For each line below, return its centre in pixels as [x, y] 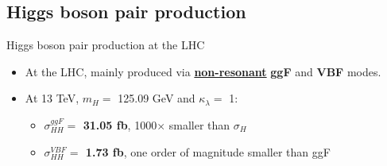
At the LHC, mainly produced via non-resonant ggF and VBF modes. [203, 71]
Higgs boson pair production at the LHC [106, 45]
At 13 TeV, [52, 98]
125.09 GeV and [157, 98]
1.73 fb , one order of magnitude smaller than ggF [208, 151]
